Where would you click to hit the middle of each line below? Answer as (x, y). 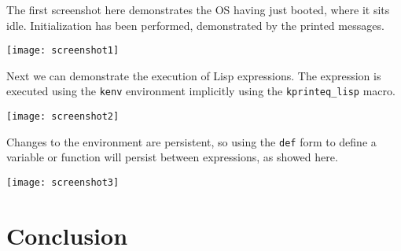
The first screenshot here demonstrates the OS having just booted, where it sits (198, 9)
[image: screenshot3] (63, 183)
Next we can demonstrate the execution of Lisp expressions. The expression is (194, 75)
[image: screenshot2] (63, 117)
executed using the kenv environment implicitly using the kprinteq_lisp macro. (201, 91)
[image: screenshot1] (63, 51)
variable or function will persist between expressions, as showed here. (172, 157)
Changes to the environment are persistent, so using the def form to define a (191, 141)
